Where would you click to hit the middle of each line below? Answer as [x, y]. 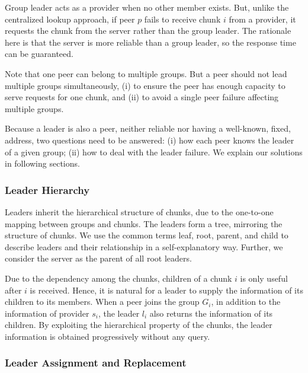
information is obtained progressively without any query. [108, 336]
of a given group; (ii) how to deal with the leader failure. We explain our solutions [154, 152]
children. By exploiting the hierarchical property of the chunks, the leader [139, 325]
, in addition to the [246, 302]
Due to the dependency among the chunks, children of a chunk [118, 278]
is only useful [264, 278]
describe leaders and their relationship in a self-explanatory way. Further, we [144, 246]
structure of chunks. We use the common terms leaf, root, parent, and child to [147, 235]
